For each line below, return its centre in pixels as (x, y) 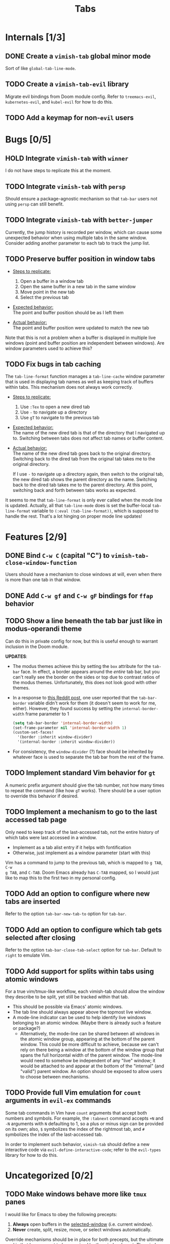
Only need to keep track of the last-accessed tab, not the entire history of (82, 832)
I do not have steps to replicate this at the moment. (58, 171)
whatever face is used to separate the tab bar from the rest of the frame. (89, 757)
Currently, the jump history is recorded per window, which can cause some (84, 232)
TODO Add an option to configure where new (78, 894)
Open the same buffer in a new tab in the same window (78, 286)
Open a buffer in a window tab (52, 281)
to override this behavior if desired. (42, 796)
